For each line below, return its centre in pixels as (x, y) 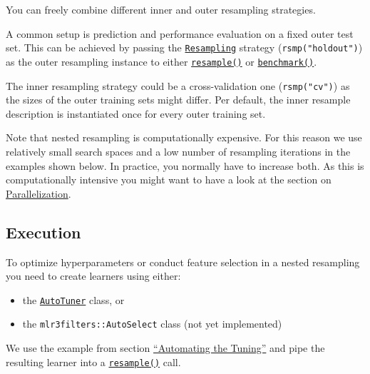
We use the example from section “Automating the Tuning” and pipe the (165, 348)
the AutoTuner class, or (73, 299)
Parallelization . (38, 193)
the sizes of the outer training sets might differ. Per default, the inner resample (178, 100)
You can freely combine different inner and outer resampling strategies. (161, 9)
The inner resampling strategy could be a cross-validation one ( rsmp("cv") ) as (178, 85)
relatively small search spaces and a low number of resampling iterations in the (178, 151)
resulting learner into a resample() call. (93, 362)
